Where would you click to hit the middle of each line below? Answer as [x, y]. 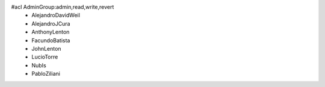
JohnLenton [46, 48]
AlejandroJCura [51, 23]
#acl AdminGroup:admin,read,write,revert [63, 7]
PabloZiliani [46, 74]
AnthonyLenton [51, 32]
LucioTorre [45, 57]
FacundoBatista [51, 40]
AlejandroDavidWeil [56, 15]
